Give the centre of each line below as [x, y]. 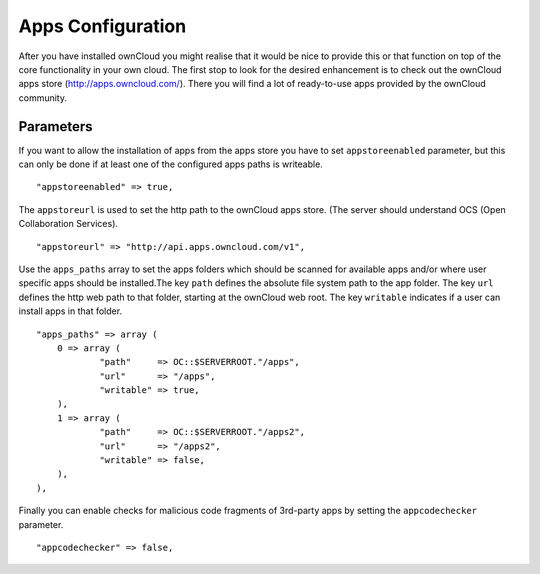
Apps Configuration [102, 26]
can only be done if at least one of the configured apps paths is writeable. [171, 164]
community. [42, 97]
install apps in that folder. [70, 311]
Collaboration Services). [68, 224]
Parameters [55, 126]
